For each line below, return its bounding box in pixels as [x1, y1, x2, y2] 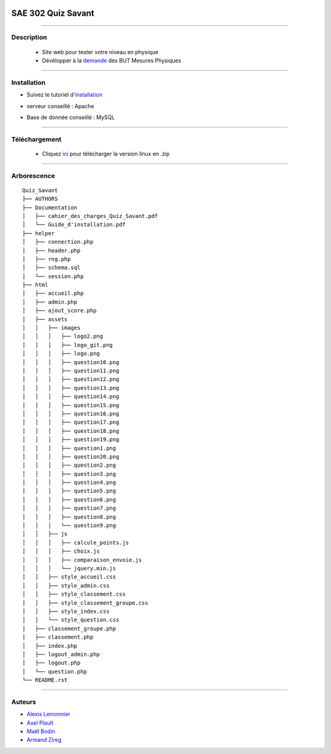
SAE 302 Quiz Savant [11, 8, 94, 18]
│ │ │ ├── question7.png [22, 505, 116, 512]
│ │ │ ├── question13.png [22, 384, 120, 391]
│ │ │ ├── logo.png [22, 350, 101, 357]
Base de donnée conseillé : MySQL [26, 114, 115, 121]
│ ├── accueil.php [22, 290, 84, 297]
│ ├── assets [22, 316, 68, 322]
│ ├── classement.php [22, 634, 94, 641]
